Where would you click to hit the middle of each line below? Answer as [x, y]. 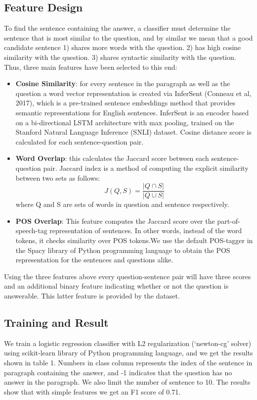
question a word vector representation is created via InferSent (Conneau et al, [133, 93]
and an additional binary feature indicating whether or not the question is [116, 286]
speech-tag [31, 230]
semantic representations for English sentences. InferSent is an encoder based [132, 112]
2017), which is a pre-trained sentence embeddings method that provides [125, 103]
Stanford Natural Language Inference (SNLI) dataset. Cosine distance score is [133, 132]
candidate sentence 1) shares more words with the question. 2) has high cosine [123, 47]
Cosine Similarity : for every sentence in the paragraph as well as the [123, 83]
